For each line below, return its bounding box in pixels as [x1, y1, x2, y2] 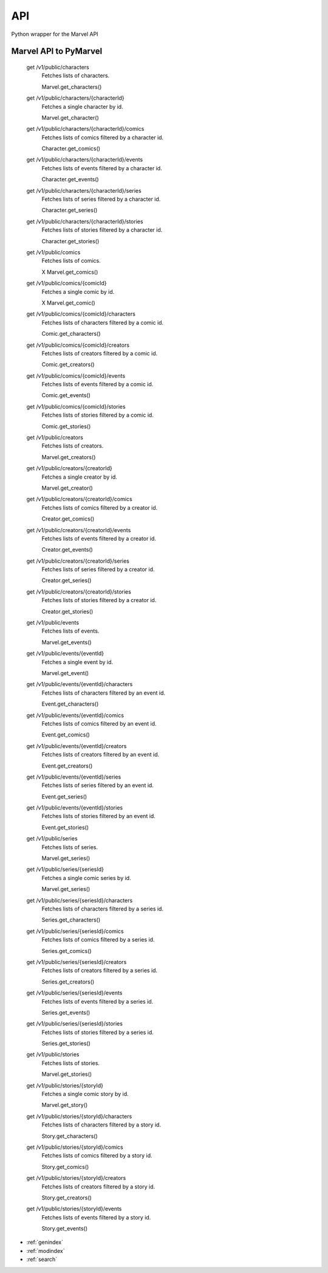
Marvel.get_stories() [41, 1070, 92, 1078]
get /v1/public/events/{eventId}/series [26, 773, 121, 780]
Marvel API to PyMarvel [11, 46, 103, 57]
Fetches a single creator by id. [41, 473, 118, 480]
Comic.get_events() [41, 392, 91, 399]
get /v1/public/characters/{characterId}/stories [26, 218, 143, 225]
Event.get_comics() [41, 731, 91, 738]
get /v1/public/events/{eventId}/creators [26, 742, 127, 749]
